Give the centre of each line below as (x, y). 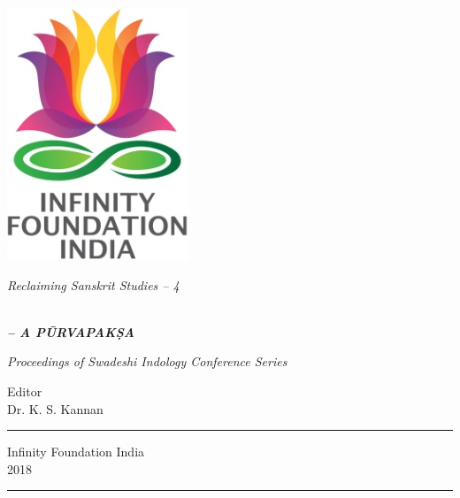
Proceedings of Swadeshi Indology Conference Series (147, 361)
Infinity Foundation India (76, 452)
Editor (25, 391)
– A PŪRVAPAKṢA (71, 331)
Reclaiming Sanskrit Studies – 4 (93, 284)
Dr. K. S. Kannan (55, 408)
